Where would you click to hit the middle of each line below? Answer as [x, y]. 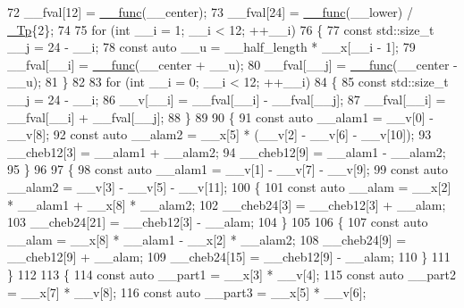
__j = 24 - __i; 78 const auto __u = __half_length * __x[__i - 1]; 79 [211, 47]
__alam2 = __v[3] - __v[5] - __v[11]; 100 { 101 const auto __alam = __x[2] [229, 186]
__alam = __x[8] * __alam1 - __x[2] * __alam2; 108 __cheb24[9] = [207, 239]
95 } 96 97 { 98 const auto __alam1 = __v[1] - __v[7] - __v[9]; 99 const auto [228, 169]
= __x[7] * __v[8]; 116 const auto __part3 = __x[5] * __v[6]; [187, 291]
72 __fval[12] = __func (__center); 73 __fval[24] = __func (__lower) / [210, 12]
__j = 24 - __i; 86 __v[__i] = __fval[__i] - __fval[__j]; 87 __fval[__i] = [227, 99]
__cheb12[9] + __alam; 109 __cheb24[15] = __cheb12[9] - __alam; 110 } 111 [229, 257]
